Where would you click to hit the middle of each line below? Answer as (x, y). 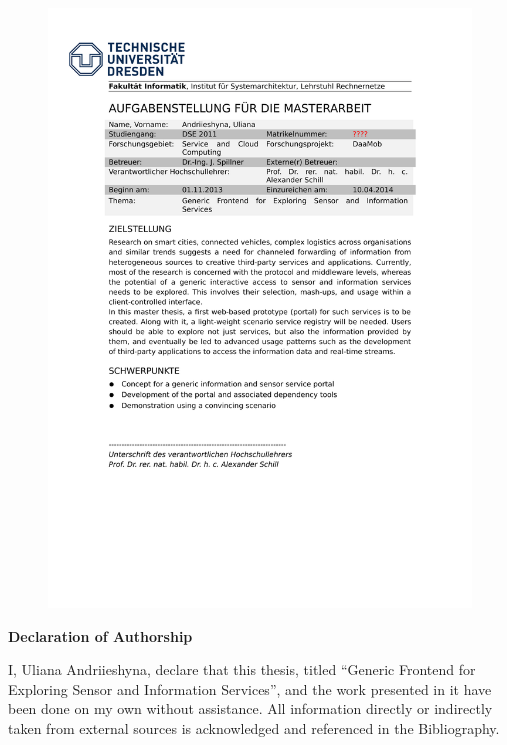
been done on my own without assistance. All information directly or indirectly (250, 708)
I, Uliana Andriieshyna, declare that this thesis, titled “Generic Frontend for (242, 669)
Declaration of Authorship (100, 635)
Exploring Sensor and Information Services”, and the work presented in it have (250, 688)
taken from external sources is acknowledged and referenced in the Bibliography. (254, 727)
